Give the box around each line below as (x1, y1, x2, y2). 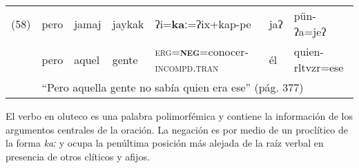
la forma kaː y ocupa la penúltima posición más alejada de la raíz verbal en (6, 136, 324, 150)
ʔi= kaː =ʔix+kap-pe (155, 15, 251, 32)
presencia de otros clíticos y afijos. (6, 149, 150, 163)
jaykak (112, 15, 144, 32)
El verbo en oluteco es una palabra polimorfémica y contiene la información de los (6, 109, 353, 123)
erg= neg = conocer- (155, 43, 249, 59)
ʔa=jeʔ (293, 23, 327, 39)
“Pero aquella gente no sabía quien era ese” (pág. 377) (41, 79, 304, 95)
